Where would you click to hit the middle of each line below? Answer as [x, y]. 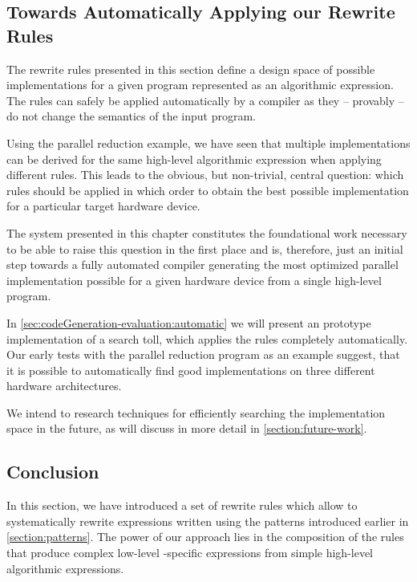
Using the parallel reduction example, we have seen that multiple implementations [208, 142]
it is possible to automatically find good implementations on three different [191, 370]
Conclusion [53, 472]
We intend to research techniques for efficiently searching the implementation [196, 412]
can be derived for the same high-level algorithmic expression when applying [194, 159]
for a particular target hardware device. [103, 206]
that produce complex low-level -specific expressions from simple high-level [190, 553]
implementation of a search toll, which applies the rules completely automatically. [207, 338]
